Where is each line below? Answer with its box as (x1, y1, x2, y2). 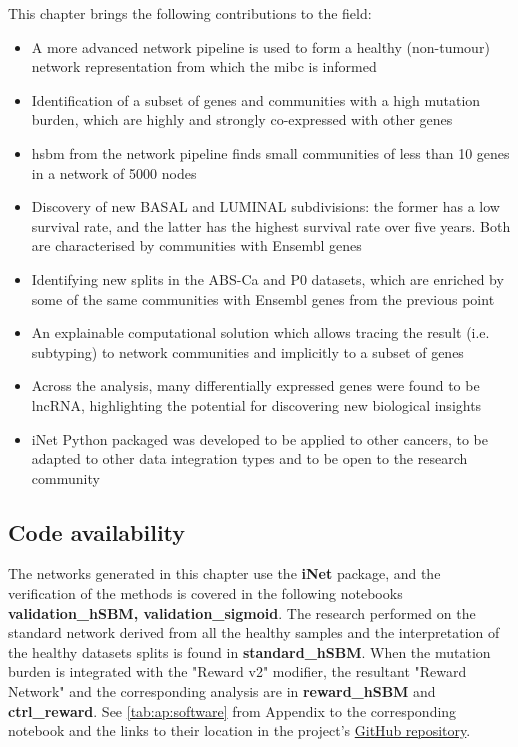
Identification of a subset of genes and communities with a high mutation (31, 89, 481, 110)
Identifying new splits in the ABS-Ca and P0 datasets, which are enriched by (31, 268, 504, 289)
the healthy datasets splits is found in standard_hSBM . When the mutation (8, 641, 491, 662)
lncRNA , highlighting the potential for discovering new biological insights (31, 394, 482, 415)
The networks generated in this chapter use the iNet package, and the (8, 563, 441, 584)
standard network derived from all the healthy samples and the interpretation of (8, 622, 500, 643)
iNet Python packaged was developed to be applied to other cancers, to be (31, 428, 488, 449)
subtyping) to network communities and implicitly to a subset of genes (31, 341, 464, 362)
